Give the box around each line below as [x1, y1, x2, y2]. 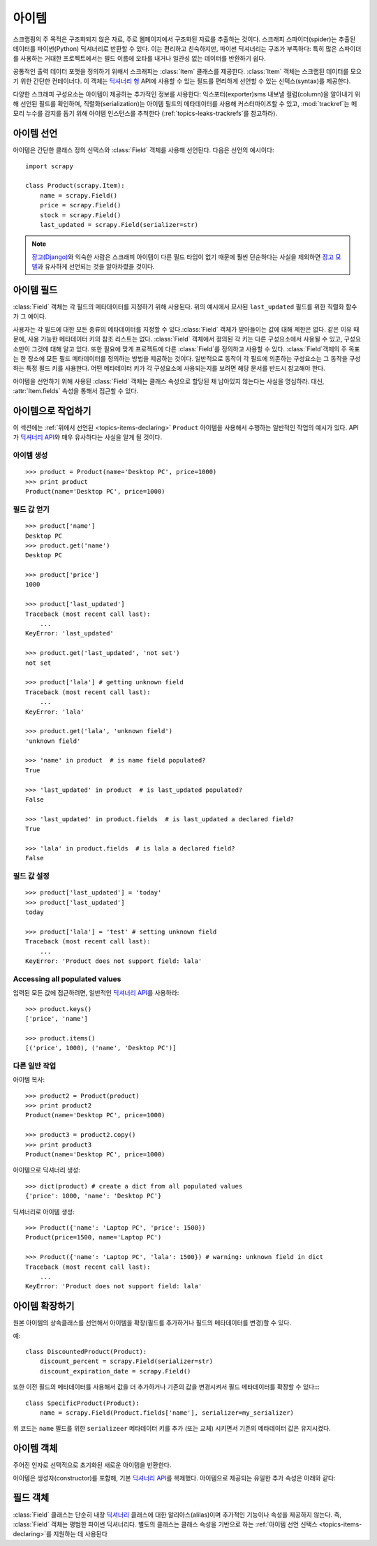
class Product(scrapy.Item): [25, 182, 125, 190]
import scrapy [25, 162, 73, 170]
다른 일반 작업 [13, 1061, 57, 1070]
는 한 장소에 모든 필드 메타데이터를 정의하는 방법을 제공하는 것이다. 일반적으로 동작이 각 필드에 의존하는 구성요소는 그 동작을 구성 [13, 354, 361, 362]
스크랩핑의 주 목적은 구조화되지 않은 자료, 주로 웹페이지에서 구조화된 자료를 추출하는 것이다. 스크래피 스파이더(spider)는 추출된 [13, 35, 356, 43]
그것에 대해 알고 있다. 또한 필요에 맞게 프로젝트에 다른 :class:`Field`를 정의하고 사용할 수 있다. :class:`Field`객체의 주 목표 [31, 344, 360, 353]
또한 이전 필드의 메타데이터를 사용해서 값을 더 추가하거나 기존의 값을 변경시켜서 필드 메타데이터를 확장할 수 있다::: [13, 1383, 320, 1391]
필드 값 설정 [13, 871, 50, 881]
